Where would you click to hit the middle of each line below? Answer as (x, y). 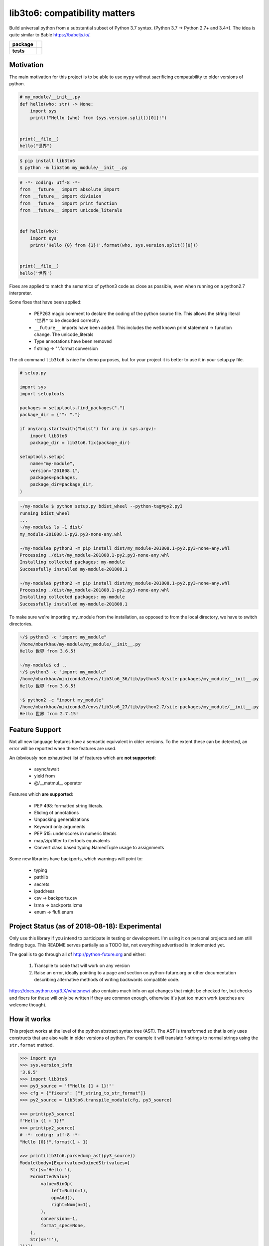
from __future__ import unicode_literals (71, 210)
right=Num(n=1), (71, 1205)
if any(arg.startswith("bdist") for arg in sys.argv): (88, 429)
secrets (42, 884)
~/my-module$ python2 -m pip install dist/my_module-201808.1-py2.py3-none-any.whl (125, 583)
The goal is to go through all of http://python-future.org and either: (78, 954)
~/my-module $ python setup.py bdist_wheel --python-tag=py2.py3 (101, 506)
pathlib (41, 877)
